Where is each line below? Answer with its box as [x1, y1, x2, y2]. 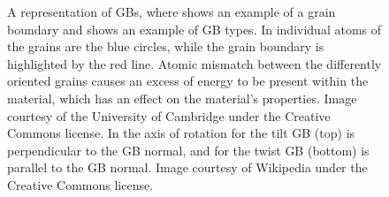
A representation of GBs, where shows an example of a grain [7, 3, 336, 20]
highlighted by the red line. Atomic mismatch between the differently [7, 54, 382, 72]
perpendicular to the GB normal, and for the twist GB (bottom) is [7, 140, 370, 159]
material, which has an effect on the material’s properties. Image [7, 88, 357, 107]
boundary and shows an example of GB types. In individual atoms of [7, 19, 382, 38]
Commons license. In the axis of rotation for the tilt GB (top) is [7, 124, 355, 142]
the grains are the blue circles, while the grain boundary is [7, 37, 324, 56]
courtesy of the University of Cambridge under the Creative [7, 106, 331, 125]
